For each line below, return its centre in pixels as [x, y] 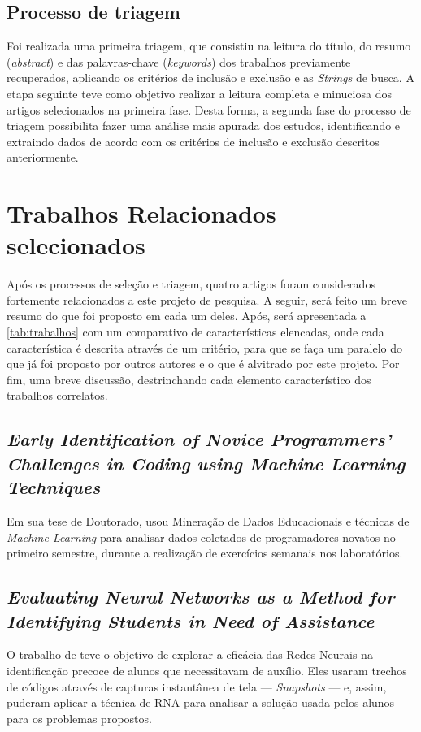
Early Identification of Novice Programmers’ [199, 439]
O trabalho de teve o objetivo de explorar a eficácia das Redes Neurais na [190, 654]
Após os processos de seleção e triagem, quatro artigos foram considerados [191, 284]
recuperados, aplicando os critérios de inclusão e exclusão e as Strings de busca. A [210, 78]
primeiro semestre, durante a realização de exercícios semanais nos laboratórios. [205, 553]
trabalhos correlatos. [57, 395]
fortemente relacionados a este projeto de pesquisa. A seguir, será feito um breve [207, 299]
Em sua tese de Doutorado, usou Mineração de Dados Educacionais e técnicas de [208, 521]
